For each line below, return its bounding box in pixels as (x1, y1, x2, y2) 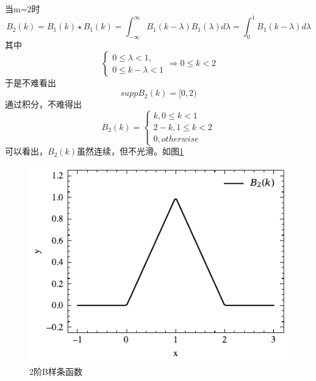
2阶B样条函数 (29, 365, 82, 378)
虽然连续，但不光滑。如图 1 (77, 145, 184, 158)
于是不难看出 (5, 76, 56, 89)
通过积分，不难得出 (5, 98, 82, 111)
